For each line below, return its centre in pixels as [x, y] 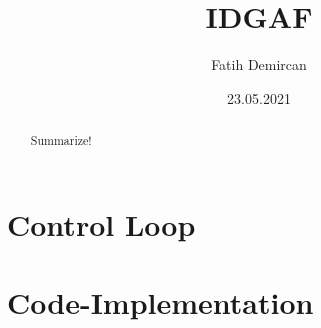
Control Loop [101, 223]
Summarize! [61, 140]
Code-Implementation [160, 302]
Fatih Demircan [259, 64]
